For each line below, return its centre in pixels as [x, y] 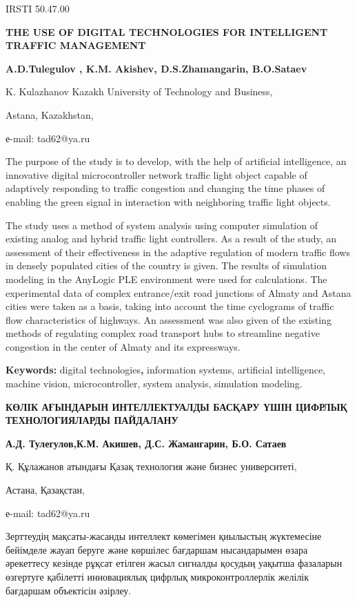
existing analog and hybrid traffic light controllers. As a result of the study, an [171, 239]
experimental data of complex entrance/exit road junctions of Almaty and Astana [178, 292]
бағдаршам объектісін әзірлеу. [69, 590]
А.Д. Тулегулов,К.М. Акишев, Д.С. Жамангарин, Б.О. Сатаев [146, 443]
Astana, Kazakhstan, [50, 114]
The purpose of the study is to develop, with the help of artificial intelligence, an [176, 161]
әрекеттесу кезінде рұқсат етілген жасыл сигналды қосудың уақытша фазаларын [174, 563]
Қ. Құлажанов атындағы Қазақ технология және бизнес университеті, [151, 466]
